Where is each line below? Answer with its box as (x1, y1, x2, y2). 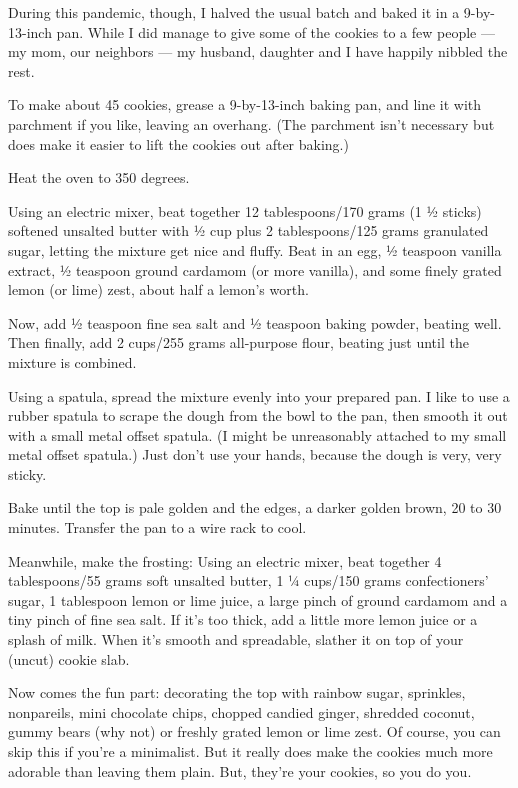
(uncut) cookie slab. (8, 648, 130, 669)
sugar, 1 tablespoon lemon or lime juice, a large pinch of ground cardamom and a (8, 589, 508, 610)
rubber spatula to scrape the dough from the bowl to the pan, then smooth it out (8, 405, 508, 426)
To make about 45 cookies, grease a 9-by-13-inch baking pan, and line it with (8, 94, 482, 115)
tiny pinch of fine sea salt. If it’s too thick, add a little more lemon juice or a (8, 609, 478, 630)
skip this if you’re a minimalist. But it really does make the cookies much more (8, 741, 493, 761)
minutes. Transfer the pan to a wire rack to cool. (8, 517, 307, 538)
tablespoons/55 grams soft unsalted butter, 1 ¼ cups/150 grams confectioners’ (8, 570, 489, 591)
